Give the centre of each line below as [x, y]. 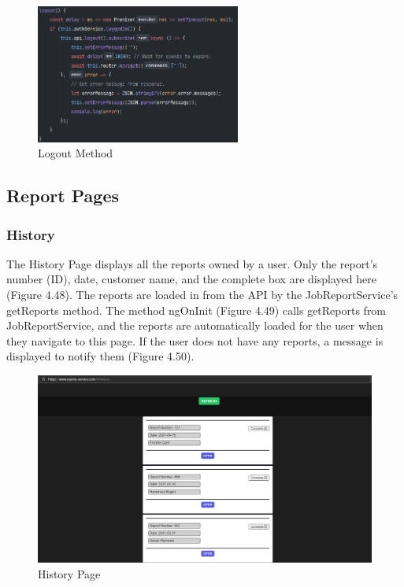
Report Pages [63, 196]
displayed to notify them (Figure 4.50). [100, 356]
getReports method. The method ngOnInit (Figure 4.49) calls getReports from [196, 310]
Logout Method [76, 153]
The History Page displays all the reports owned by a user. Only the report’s [192, 263]
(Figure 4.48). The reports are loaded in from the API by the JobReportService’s [202, 295]
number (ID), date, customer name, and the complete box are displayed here [191, 279]
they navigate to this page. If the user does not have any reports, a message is [195, 340]
